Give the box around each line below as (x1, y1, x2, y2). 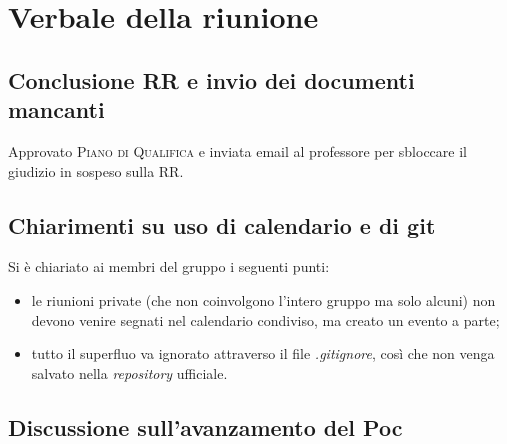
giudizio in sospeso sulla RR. (8, 160, 184, 181)
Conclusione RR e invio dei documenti (8, 64, 415, 95)
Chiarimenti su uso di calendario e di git (8, 209, 436, 240)
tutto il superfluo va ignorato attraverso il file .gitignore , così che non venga (31, 343, 495, 364)
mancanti (8, 94, 105, 125)
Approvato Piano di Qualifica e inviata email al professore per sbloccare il (8, 140, 467, 161)
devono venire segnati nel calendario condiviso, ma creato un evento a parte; (31, 309, 500, 330)
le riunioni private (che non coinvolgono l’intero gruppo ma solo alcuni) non (31, 289, 496, 310)
